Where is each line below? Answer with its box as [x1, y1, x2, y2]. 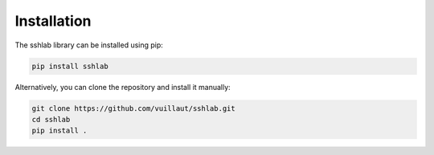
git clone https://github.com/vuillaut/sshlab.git [31, 104, 236, 112]
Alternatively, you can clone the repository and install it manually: [14, 82, 231, 92]
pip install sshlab [31, 61, 108, 71]
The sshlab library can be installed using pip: [14, 40, 164, 50]
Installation [14, 12, 92, 30]
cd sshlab [31, 115, 71, 124]
